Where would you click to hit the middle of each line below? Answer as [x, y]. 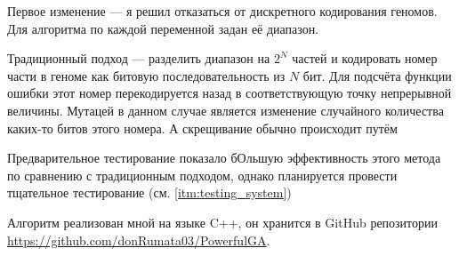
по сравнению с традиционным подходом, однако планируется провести [202, 175]
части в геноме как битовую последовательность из [146, 75]
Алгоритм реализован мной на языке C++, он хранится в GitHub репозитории [223, 222]
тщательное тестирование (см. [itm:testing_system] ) [149, 192]
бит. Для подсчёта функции [377, 75]
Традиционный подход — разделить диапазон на [139, 58]
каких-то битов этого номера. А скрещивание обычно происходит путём [202, 128]
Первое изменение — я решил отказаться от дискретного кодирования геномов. [222, 11]
